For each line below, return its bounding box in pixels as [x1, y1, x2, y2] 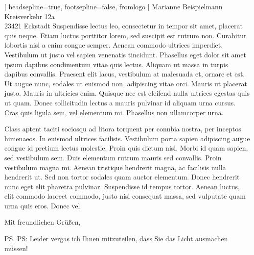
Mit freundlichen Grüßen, [4, 217, 81, 227]
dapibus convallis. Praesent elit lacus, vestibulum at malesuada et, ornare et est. [4, 69, 245, 79]
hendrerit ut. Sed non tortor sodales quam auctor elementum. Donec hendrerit [4, 172, 240, 182]
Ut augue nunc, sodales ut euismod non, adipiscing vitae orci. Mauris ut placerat [4, 78, 247, 88]
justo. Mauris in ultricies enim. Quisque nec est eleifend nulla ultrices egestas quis [4, 88, 250, 98]
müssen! [4, 243, 28, 253]
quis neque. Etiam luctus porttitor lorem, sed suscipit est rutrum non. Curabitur [4, 30, 247, 40]
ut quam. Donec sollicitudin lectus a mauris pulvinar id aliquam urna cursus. [4, 97, 236, 107]
